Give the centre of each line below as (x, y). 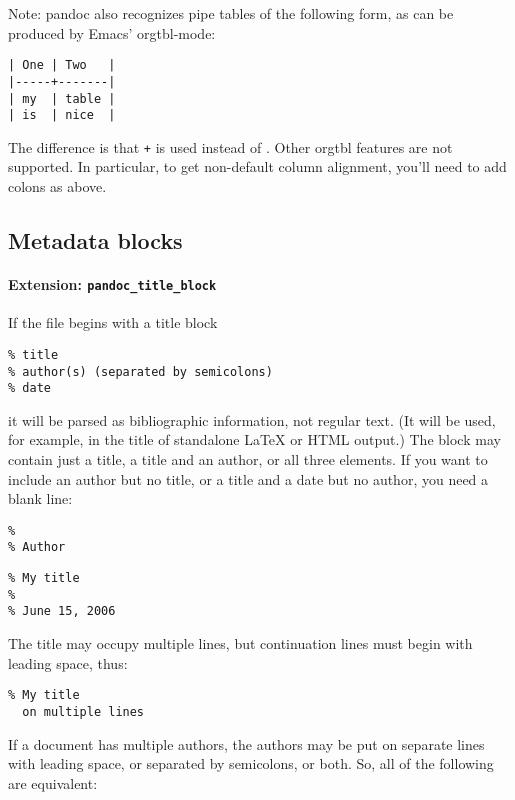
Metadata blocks (95, 240)
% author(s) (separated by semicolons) (140, 371)
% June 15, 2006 (62, 611)
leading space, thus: (68, 662)
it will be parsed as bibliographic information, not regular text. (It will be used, (252, 419)
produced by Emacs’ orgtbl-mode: (112, 32)
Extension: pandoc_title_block (112, 284)
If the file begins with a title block (113, 322)
